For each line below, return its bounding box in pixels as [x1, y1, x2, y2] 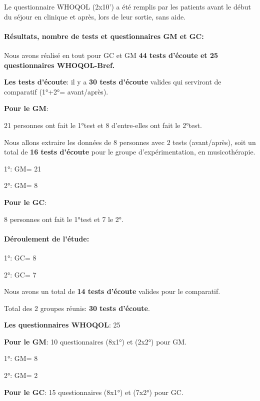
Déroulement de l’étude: [4, 233, 89, 243]
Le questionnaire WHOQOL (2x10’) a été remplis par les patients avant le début [4, 1, 251, 11]
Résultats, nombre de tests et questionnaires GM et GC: [4, 30, 204, 41]
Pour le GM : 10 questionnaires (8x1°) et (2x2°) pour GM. [4, 336, 187, 346]
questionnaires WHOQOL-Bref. [4, 59, 115, 70]
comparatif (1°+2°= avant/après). [4, 86, 108, 96]
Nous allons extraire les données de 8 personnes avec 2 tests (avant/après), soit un [4, 136, 256, 147]
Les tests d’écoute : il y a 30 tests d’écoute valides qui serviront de [4, 76, 221, 87]
